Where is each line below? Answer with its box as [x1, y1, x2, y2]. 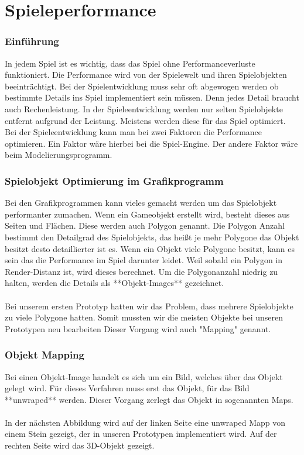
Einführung [5, 34, 59, 49]
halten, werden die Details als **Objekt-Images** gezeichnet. [5, 277, 224, 289]
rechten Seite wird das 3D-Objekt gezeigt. [5, 439, 155, 451]
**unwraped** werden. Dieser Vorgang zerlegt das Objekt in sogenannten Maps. [5, 393, 293, 405]
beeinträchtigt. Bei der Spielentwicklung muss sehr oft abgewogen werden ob [5, 80, 279, 92]
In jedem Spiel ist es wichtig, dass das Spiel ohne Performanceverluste [5, 57, 255, 69]
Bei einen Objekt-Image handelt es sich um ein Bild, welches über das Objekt [5, 370, 283, 382]
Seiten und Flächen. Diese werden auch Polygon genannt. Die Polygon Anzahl [5, 219, 285, 232]
